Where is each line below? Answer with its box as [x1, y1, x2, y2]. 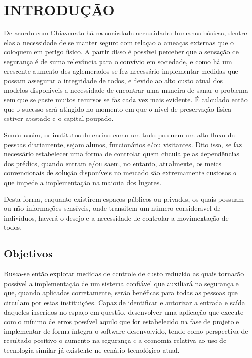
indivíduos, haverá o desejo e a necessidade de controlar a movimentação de [4, 212, 229, 222]
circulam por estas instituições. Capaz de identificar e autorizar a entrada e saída [4, 297, 245, 307]
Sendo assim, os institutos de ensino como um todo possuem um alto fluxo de [4, 130, 235, 140]
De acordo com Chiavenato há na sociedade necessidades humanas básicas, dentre [4, 28, 247, 38]
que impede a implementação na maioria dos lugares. [4, 177, 162, 188]
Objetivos [4, 246, 53, 261]
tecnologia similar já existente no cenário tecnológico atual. [4, 344, 180, 355]
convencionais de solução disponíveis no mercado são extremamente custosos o [4, 168, 236, 178]
